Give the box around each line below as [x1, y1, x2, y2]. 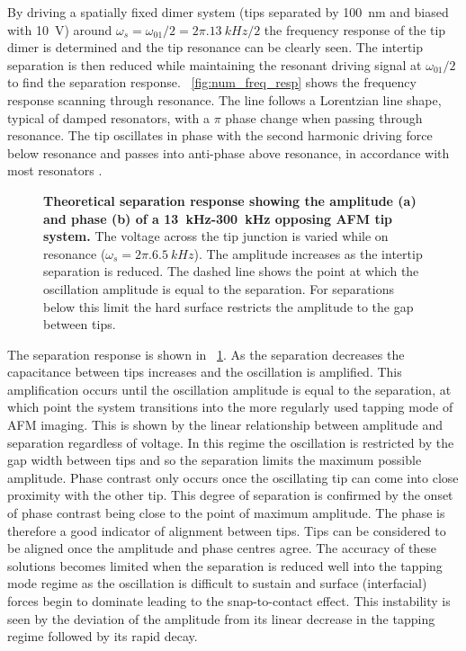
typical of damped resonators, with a [7, 108, 211, 127]
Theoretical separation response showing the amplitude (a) [43, 191, 417, 210]
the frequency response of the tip [264, 20, 446, 39]
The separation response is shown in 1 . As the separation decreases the [7, 344, 405, 363]
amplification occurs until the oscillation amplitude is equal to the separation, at [7, 379, 452, 398]
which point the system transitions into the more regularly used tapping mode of [7, 397, 453, 416]
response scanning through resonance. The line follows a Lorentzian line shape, [7, 90, 442, 109]
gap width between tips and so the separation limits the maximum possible [7, 450, 422, 469]
